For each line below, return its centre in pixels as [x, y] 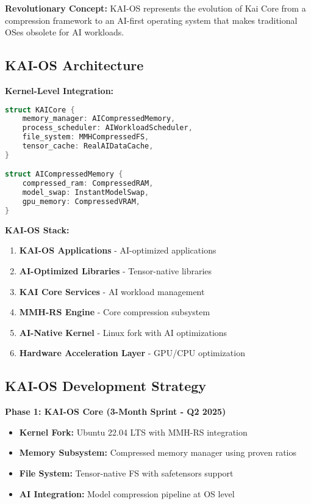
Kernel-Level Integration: [59, 90]
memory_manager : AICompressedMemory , [99, 119]
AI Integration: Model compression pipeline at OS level [127, 493]
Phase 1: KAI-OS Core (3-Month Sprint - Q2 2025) [116, 411]
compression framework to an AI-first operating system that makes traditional [151, 20]
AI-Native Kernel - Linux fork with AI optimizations [123, 332]
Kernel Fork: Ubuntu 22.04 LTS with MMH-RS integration [133, 432]
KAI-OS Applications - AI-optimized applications [118, 250]
